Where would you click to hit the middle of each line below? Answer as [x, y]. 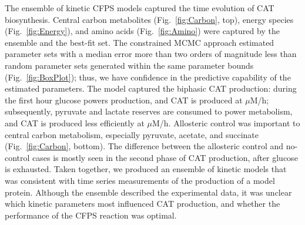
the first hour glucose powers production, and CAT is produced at [124, 100]
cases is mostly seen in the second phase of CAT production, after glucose [165, 157]
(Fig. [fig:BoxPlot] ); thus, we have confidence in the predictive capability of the [148, 77]
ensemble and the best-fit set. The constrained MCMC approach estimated [140, 42]
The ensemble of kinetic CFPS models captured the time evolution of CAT [140, 8]
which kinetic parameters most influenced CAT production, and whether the [143, 204]
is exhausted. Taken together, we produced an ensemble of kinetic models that [146, 169]
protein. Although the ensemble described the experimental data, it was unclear [148, 192]
